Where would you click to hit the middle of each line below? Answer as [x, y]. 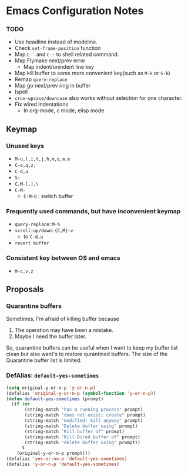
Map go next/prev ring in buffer [53, 86]
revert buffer [32, 243]
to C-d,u [33, 237]
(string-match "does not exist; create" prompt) [85, 415]
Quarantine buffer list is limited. [44, 360]
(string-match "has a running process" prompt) [84, 410]
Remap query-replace [41, 79]
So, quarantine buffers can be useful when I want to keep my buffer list [92, 348]
